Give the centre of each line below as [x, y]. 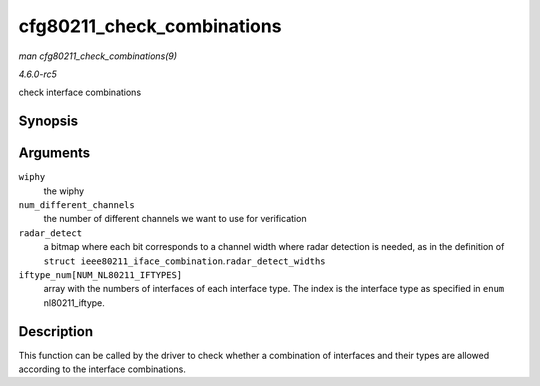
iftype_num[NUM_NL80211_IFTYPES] [100, 274]
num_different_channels [76, 205]
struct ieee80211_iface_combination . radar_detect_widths [184, 261]
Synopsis [48, 121]
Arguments [54, 153]
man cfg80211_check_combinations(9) [98, 56]
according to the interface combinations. [102, 369]
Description [56, 331]
